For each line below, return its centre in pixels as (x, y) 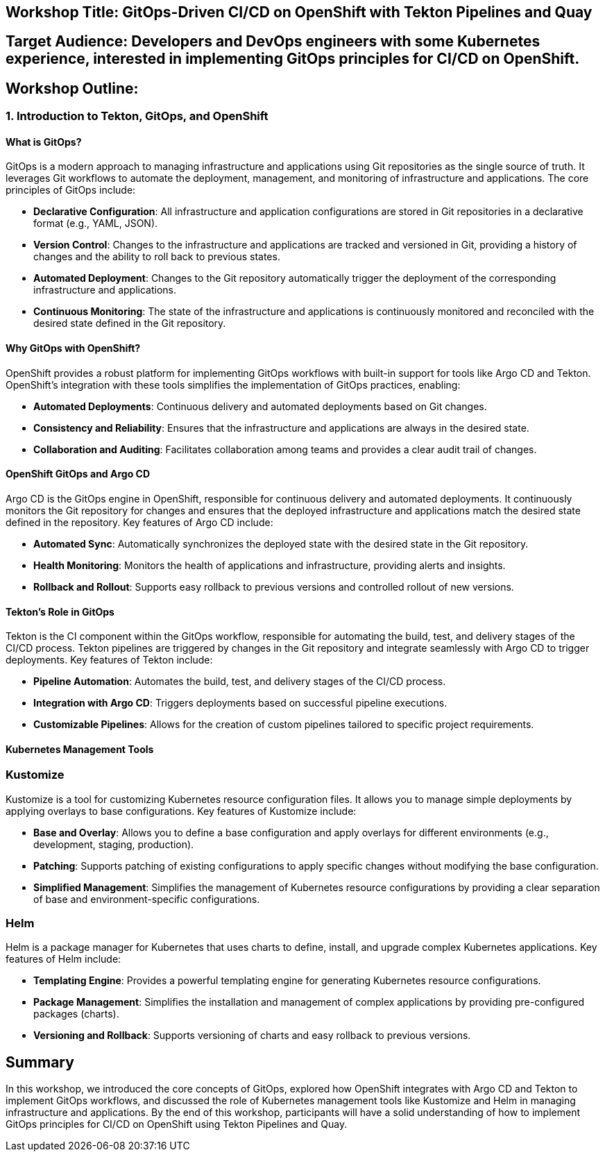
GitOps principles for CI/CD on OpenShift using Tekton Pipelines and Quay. (177, 1124)
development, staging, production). (114, 844)
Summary (40, 1062)
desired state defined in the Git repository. (130, 323)
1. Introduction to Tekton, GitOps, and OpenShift (137, 116)
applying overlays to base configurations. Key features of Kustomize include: (181, 811)
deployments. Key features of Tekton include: (109, 660)
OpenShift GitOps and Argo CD (78, 474)
